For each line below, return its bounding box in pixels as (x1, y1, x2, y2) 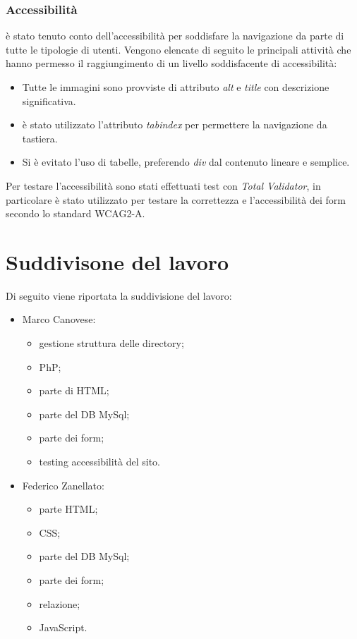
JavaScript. (39, 620, 87, 635)
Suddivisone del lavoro (6, 247, 229, 276)
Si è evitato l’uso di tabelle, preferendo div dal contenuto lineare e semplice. (22, 154, 350, 169)
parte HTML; (39, 501, 98, 516)
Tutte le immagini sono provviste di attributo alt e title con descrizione (22, 80, 329, 94)
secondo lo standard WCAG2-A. (6, 206, 145, 221)
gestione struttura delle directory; (39, 336, 184, 351)
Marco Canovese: (22, 312, 96, 327)
